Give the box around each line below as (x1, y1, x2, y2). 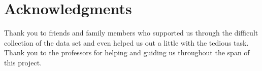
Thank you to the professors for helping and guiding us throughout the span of (4, 47, 250, 58)
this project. (4, 57, 42, 67)
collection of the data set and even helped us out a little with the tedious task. (4, 37, 249, 48)
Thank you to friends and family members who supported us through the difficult (4, 27, 258, 38)
